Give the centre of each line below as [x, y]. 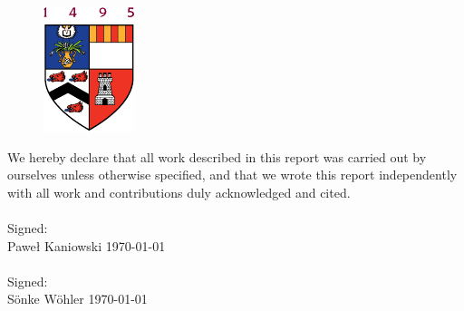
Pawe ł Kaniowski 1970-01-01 [87, 245]
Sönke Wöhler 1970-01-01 [77, 299]
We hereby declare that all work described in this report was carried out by [217, 156]
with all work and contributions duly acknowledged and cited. [179, 192]
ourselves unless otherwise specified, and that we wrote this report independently [232, 175]
